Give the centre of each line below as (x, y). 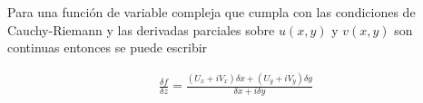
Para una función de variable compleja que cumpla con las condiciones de (211, 12)
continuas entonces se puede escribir (108, 47)
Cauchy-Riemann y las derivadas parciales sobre (141, 29)
